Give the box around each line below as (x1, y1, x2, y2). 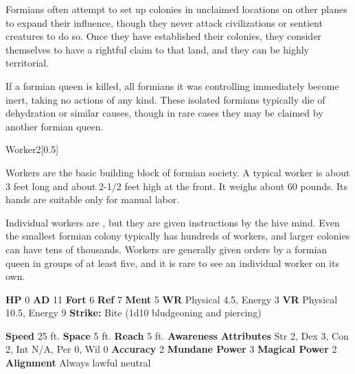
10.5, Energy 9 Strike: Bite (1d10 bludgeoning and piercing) (5, 305, 262, 320)
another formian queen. (5, 119, 104, 133)
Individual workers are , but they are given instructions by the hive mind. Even (5, 215, 340, 229)
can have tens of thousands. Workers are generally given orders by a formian (5, 242, 328, 256)
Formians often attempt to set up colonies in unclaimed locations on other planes (5, 2, 347, 16)
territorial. (5, 56, 49, 70)
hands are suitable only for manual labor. (5, 192, 180, 207)
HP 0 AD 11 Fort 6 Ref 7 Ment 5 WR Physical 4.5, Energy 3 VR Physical (5, 292, 338, 306)
